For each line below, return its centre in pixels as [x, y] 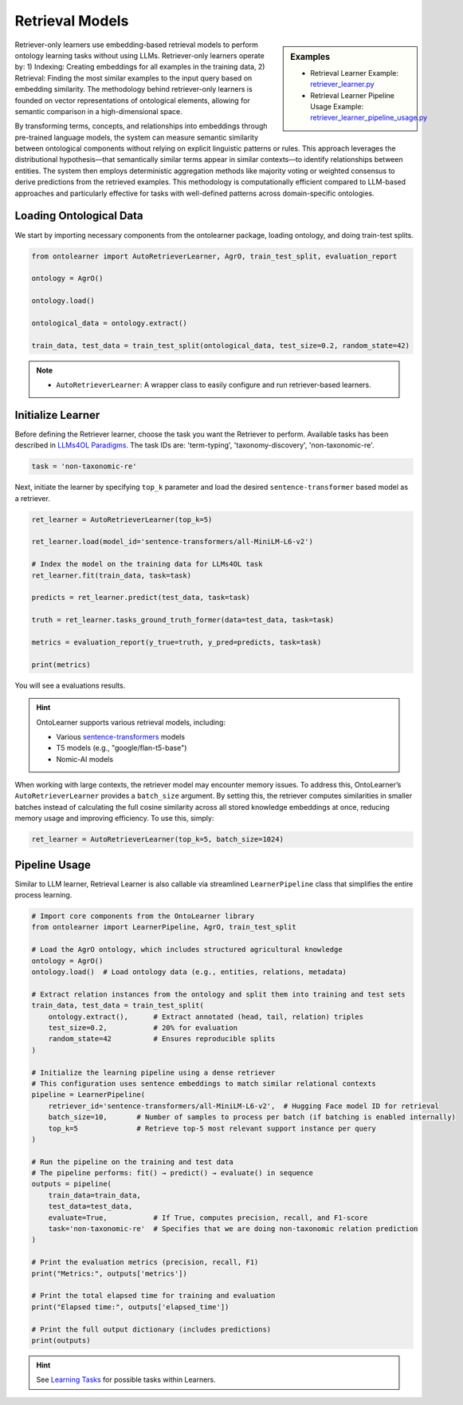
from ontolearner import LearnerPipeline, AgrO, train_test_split [164, 927]
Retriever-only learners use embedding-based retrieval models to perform [137, 45]
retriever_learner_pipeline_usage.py [369, 118]
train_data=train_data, [94, 1195]
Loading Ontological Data [79, 216]
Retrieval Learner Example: [354, 73]
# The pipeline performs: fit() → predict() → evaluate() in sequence [173, 1173]
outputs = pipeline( [71, 1184]
